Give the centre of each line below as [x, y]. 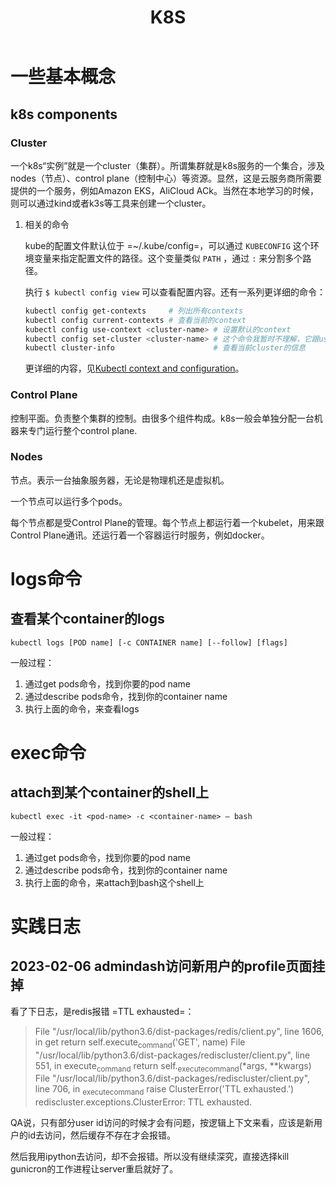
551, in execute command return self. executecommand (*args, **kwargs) [173, 1066]
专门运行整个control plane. [82, 430]
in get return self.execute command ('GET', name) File [140, 1043]
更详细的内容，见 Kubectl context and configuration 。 [134, 368]
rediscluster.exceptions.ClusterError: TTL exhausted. [143, 1102]
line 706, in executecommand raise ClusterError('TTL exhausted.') [164, 1090]
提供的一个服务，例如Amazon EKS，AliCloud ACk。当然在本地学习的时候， [164, 190]
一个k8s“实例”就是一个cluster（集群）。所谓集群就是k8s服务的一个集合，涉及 [168, 165]
